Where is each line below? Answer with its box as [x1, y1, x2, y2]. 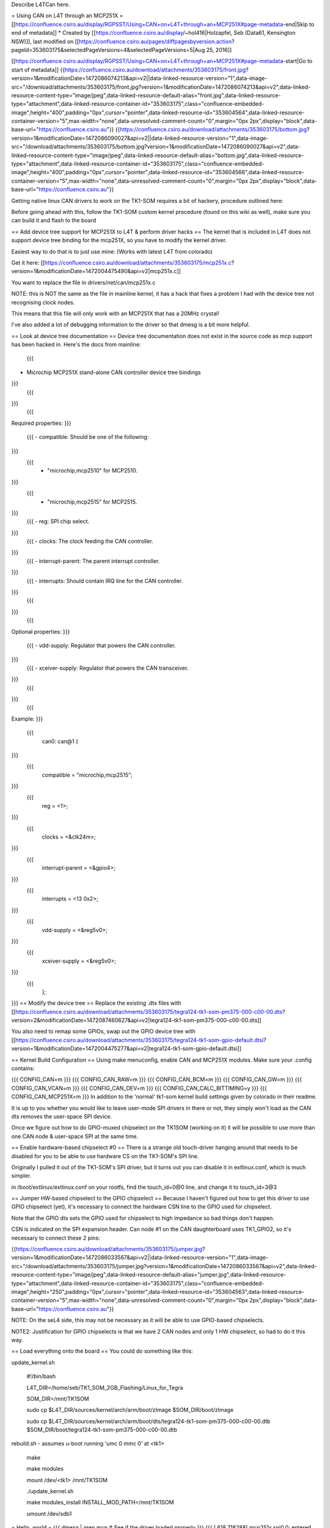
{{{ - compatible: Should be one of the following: [26, 433, 149, 441]
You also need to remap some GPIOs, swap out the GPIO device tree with [11, 1027, 196, 1035]
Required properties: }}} [11, 419, 71, 427]
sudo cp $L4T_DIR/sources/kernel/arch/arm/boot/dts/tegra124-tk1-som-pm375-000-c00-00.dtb [26, 1417, 271, 1425]
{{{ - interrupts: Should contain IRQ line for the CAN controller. [26, 577, 183, 584]
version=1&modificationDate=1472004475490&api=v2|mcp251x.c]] [11, 268, 182, 275]
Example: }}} [11, 715, 43, 722]
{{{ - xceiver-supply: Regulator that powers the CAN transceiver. [26, 664, 189, 672]
